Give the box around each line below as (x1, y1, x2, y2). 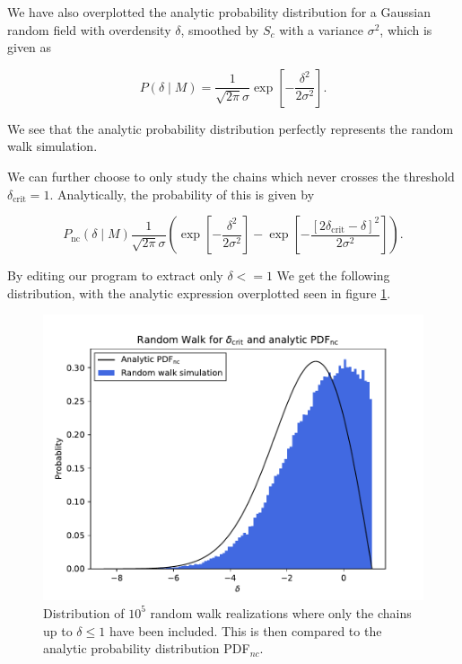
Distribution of (43, 603, 125, 622)
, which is (379, 20, 432, 39)
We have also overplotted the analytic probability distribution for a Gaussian (7, 3, 431, 21)
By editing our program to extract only (7, 266, 223, 285)
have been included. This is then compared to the (109, 621, 382, 640)
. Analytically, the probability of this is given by (49, 184, 315, 203)
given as (7, 38, 52, 57)
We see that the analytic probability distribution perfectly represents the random (7, 119, 454, 137)
